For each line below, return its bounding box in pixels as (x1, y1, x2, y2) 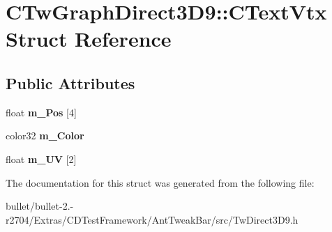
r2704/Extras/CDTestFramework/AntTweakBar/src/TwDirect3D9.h (6, 212, 299, 226)
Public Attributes (6, 72, 135, 93)
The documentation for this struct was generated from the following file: (6, 175, 315, 190)
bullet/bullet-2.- (6, 199, 74, 213)
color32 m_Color (6, 128, 84, 143)
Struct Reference (6, 24, 172, 53)
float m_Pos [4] (6, 105, 77, 119)
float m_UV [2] (6, 151, 77, 166)
